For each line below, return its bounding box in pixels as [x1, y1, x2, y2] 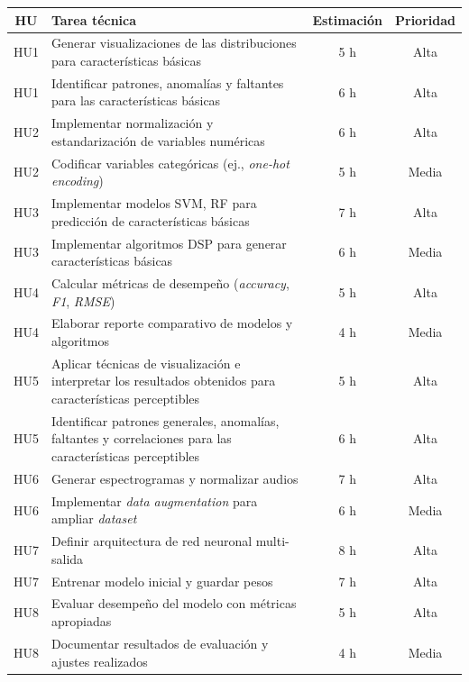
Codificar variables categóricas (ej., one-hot [51, 153, 290, 172]
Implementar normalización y [51, 114, 214, 132]
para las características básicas [51, 91, 221, 110]
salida [51, 549, 84, 568]
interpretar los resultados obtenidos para [51, 371, 276, 390]
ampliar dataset [51, 509, 137, 528]
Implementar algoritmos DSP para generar [51, 233, 287, 252]
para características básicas [51, 50, 202, 69]
